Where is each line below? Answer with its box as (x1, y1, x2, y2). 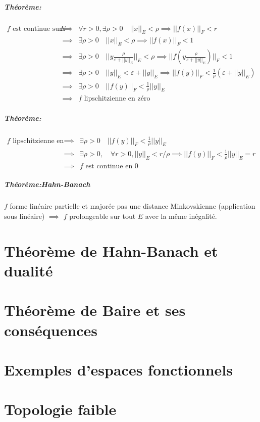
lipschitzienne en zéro (84, 95, 150, 102)
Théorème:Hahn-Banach (4, 179, 90, 190)
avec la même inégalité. (145, 211, 217, 221)
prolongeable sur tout (69, 211, 136, 221)
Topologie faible (4, 399, 117, 419)
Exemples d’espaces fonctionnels (4, 359, 233, 380)
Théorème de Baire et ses (4, 300, 186, 320)
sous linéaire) (4, 211, 45, 221)
